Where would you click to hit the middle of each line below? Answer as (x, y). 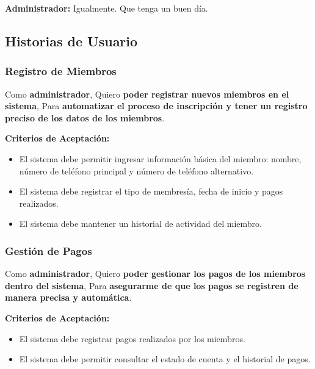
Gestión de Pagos (49, 250)
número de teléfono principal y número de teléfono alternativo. (136, 170)
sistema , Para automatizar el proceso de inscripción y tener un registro (156, 106)
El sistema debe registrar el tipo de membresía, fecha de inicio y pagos (151, 191)
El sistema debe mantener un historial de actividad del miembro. (141, 224)
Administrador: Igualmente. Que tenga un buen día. (107, 8)
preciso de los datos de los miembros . (85, 117)
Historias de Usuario (71, 41)
